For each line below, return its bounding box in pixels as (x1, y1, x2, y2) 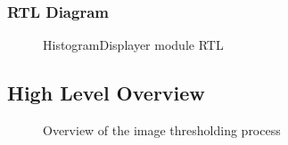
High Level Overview (7, 79, 205, 107)
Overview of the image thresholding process (43, 121, 281, 140)
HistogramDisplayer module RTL (43, 36, 224, 54)
